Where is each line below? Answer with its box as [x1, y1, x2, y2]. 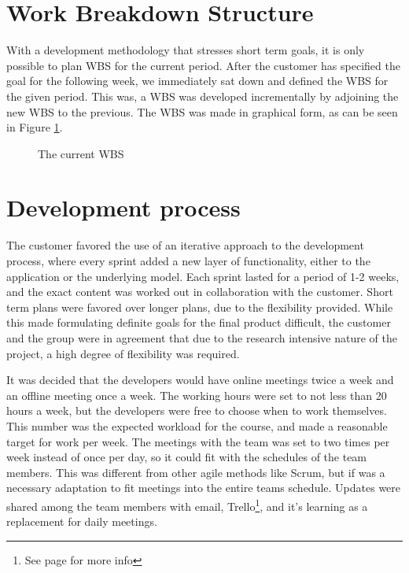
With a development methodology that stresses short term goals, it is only [6, 42, 365, 58]
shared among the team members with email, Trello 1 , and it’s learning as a [6, 495, 368, 514]
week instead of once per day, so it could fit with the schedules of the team [6, 449, 367, 465]
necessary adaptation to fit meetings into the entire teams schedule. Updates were [6, 479, 401, 496]
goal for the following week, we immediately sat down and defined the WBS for [6, 72, 389, 89]
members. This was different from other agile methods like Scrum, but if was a [6, 464, 385, 480]
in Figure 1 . [6, 119, 63, 135]
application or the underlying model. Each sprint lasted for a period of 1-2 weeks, [6, 268, 400, 284]
